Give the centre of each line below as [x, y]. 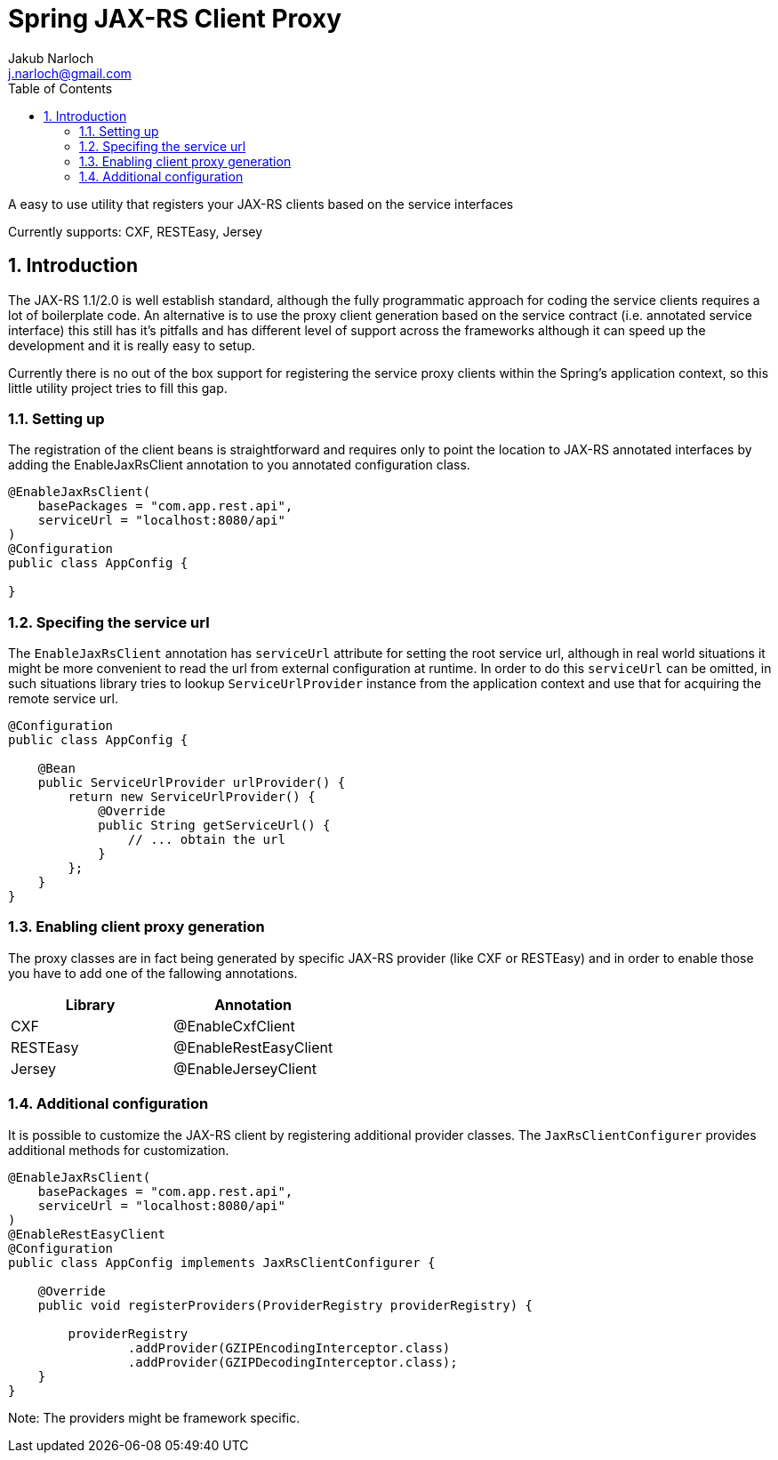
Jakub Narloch [51, 58]
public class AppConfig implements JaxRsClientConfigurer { [222, 1262]
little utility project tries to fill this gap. [118, 388]
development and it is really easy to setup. [132, 345]
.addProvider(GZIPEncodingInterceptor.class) [289, 1348]
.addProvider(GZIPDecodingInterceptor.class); [293, 1362]
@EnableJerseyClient [245, 1068]
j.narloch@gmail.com [70, 73]
